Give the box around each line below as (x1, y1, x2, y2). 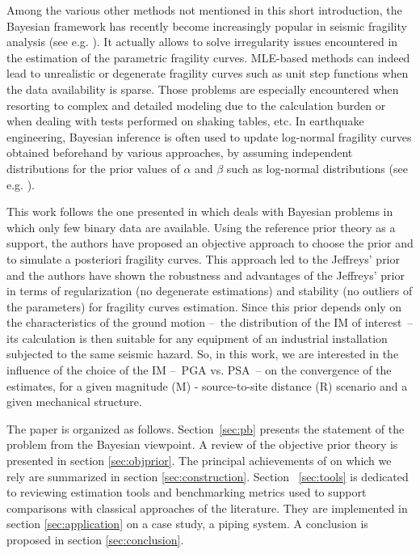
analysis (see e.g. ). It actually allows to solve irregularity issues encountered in (6, 33, 398, 50)
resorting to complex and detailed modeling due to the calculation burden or (6, 96, 386, 113)
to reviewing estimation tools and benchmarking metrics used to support (6, 484, 367, 501)
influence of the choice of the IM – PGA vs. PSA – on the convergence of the (6, 362, 392, 378)
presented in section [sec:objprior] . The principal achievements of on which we (6, 452, 392, 469)
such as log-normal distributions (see (226, 159, 408, 176)
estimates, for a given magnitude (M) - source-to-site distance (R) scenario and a (6, 377, 408, 394)
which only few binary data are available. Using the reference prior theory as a (6, 218, 396, 235)
